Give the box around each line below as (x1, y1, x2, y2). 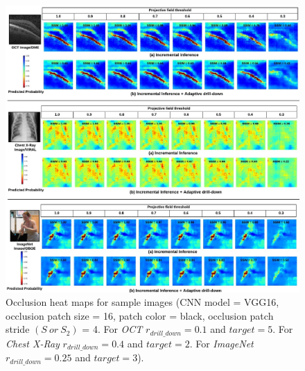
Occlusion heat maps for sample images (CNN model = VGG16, (6, 295, 279, 309)
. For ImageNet (189, 336, 254, 350)
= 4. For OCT (82, 322, 143, 336)
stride (6, 322, 30, 336)
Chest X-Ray (6, 336, 60, 350)
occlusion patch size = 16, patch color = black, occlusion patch (6, 308, 274, 322)
